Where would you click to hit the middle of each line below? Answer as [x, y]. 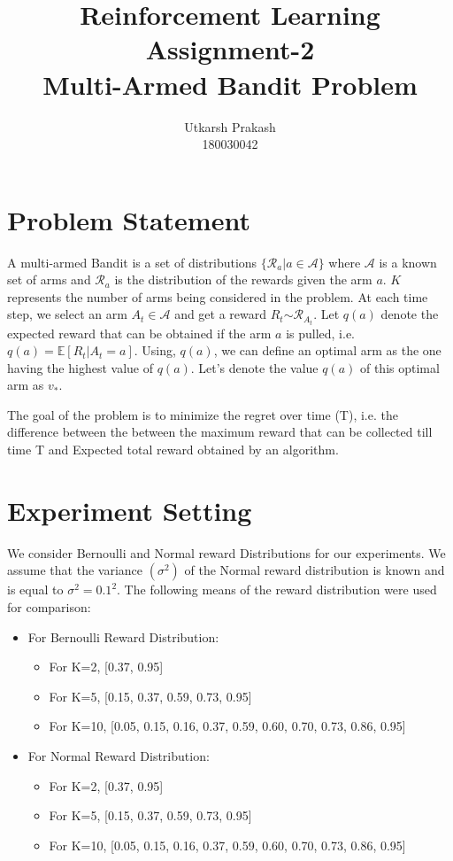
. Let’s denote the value [254, 367]
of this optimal [399, 367]
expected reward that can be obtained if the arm [139, 333]
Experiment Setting [130, 510]
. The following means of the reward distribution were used [277, 590]
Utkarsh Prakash [230, 126]
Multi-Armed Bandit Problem [230, 84]
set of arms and [49, 279]
